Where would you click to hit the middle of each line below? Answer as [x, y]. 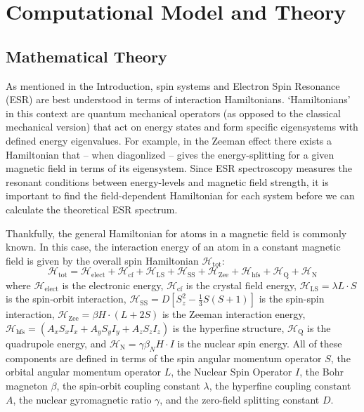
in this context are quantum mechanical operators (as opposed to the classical [173, 113]
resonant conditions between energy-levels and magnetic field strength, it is [167, 181]
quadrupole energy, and [56, 343]
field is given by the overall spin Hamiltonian [102, 260]
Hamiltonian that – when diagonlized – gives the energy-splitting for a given [170, 154]
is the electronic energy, [113, 285]
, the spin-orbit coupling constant [128, 385]
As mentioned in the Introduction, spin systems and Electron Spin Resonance [173, 85]
